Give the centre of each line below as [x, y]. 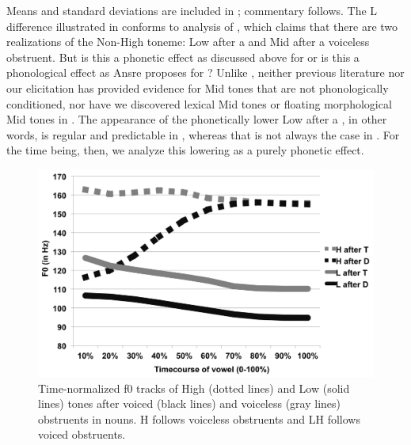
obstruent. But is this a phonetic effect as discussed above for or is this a [183, 57]
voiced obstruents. [82, 434]
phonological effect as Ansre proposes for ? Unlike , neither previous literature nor [205, 72]
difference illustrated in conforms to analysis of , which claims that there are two [202, 26]
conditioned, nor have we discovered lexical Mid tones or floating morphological [199, 103]
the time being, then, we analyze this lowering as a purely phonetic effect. [185, 150]
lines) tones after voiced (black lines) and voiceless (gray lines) [190, 403]
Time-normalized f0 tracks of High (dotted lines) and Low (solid [194, 388]
